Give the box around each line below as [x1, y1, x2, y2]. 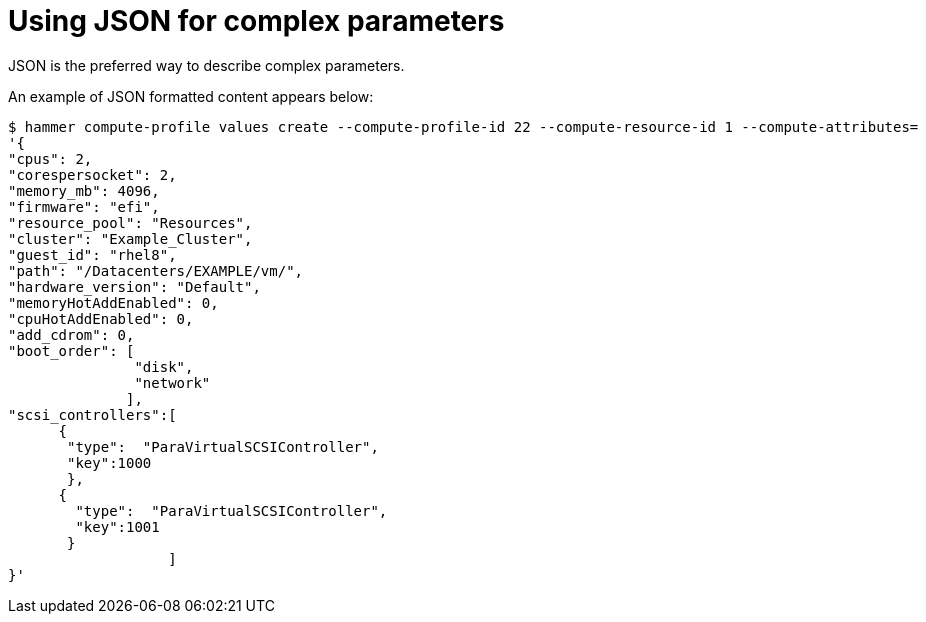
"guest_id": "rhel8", [8, 246, 177, 263]
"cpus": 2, [8, 150, 93, 167]
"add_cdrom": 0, [8, 326, 135, 343]
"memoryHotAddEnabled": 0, [8, 294, 219, 311]
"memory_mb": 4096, [8, 182, 160, 199]
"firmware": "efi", [8, 198, 160, 215]
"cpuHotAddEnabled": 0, [8, 310, 194, 327]
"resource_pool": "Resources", [8, 214, 253, 231]
